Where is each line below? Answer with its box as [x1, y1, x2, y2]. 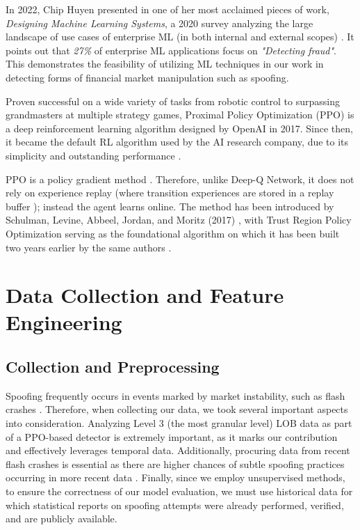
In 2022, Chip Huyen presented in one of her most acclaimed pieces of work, [6, 2, 329, 16]
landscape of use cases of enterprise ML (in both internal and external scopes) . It [6, 29, 354, 44]
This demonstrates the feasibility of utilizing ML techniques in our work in [6, 56, 324, 71]
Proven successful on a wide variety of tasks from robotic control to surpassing [6, 93, 340, 108]
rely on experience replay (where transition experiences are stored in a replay [6, 185, 334, 200]
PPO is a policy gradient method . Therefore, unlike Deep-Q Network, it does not [6, 171, 354, 186]
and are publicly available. [6, 511, 117, 526]
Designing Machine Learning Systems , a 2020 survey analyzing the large [6, 15, 313, 30]
